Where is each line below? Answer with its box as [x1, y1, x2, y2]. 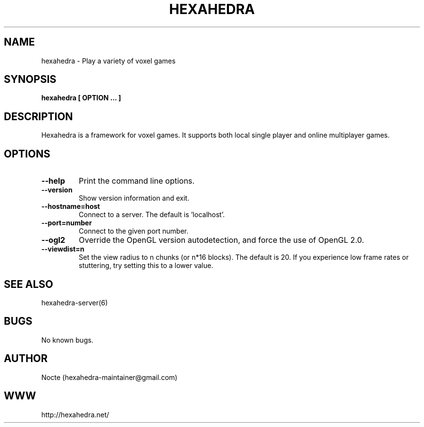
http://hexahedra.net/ [41, 410, 109, 419]
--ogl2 [41, 235, 65, 245]
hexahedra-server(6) [41, 298, 108, 307]
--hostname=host [41, 202, 100, 211]
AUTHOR [4, 352, 48, 365]
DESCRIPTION [4, 110, 73, 123]
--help [41, 176, 65, 186]
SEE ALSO [4, 278, 53, 290]
